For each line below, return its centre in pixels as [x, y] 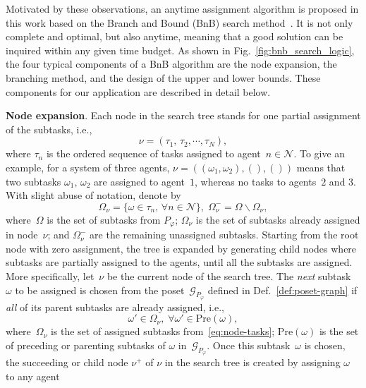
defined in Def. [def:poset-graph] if [282, 290]
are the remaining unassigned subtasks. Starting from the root [224, 235]
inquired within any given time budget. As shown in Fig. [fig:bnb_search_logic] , [180, 50]
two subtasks [33, 181]
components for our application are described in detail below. [138, 91]
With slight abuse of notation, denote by [93, 195]
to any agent [33, 376]
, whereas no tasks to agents [256, 181]
